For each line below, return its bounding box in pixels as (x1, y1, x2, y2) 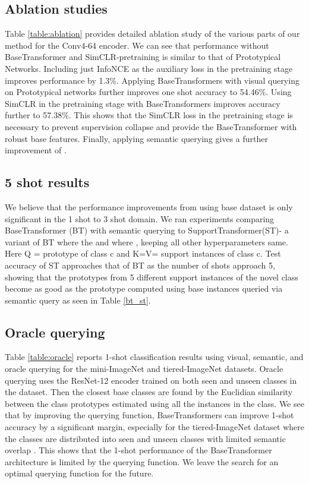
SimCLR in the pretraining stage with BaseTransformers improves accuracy (5, 97, 280, 109)
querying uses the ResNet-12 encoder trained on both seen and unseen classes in (5, 374, 297, 386)
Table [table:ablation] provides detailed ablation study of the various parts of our (5, 27, 300, 40)
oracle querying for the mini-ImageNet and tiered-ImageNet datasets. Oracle (5, 362, 283, 375)
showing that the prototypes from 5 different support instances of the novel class (5, 270, 298, 283)
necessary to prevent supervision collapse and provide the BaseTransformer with (5, 120, 297, 132)
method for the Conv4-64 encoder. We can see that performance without (5, 39, 269, 51)
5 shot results (5, 173, 90, 191)
